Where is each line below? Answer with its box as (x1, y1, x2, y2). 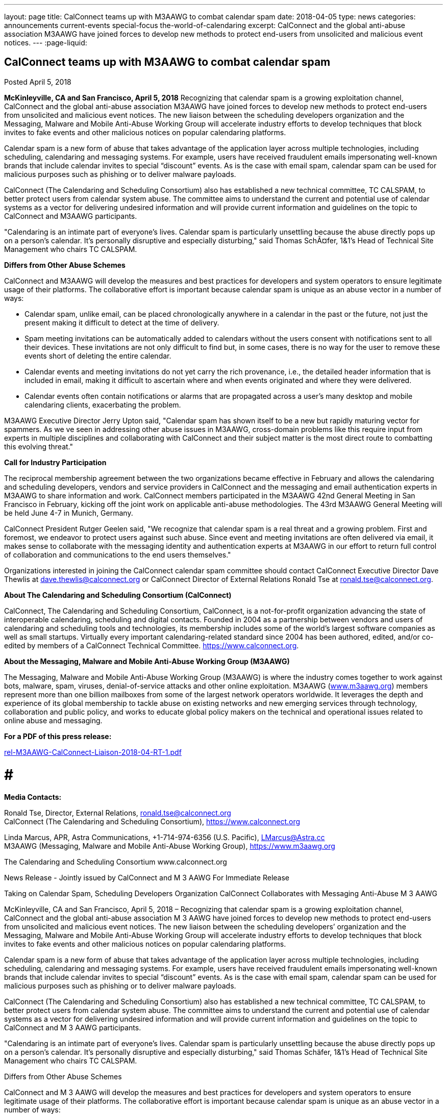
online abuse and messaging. (4, 716, 103, 725)
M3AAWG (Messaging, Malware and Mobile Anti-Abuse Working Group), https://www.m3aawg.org (4, 842, 335, 851)
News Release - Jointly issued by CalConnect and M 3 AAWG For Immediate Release (4, 873, 289, 882)
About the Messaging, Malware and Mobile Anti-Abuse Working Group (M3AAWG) (4, 656, 290, 666)
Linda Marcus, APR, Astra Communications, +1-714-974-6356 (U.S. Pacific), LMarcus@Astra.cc (4, 833, 325, 842)
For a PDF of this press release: (4, 731, 112, 741)
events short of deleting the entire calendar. (24, 351, 171, 360)
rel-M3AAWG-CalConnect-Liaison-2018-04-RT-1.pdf (4, 747, 182, 756)
